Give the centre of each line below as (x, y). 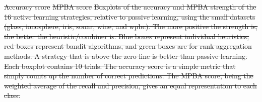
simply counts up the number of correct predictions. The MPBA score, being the (129, 76)
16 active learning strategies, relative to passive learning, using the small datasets (130, 16)
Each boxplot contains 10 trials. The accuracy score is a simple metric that (120, 66)
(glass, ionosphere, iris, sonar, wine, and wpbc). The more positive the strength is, (131, 26)
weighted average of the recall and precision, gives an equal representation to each (130, 85)
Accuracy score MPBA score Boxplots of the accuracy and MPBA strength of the (130, 7)
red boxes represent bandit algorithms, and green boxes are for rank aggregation (128, 46)
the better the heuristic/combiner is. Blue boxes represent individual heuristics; (127, 36)
